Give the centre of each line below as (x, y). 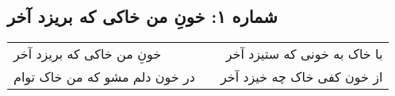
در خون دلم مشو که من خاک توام (104, 77)
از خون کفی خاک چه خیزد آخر (301, 77)
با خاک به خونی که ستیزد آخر (304, 54)
